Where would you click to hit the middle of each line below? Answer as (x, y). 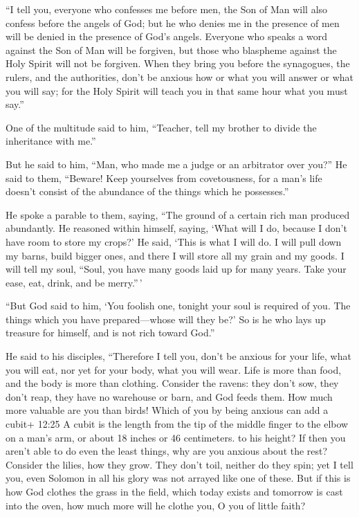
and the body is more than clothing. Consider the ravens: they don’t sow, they (172, 383)
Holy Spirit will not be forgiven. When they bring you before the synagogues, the (178, 63)
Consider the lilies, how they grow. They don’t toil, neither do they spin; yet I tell (179, 464)
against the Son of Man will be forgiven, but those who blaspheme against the (171, 49)
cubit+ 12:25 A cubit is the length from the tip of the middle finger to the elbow (177, 424)
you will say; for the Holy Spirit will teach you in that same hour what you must (177, 90)
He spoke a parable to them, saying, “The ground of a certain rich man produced (178, 214)
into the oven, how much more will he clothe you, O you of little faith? (156, 505)
